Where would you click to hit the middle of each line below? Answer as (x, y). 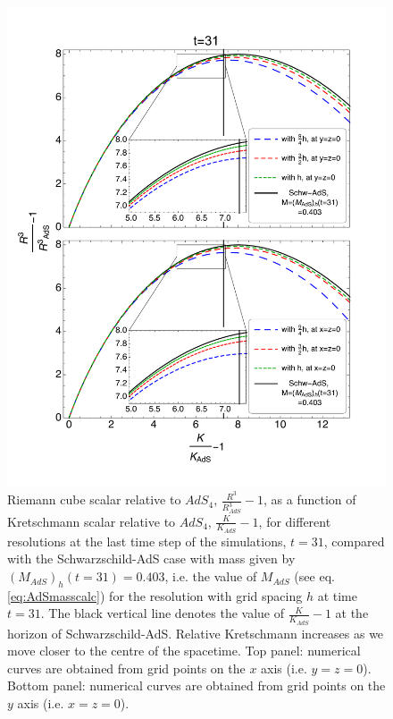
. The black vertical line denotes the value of (163, 613)
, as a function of (309, 499)
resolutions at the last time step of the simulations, (147, 541)
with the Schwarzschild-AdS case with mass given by (151, 558)
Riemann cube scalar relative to (94, 499)
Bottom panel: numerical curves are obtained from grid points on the (196, 685)
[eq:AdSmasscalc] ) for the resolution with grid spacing (155, 595)
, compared (354, 541)
